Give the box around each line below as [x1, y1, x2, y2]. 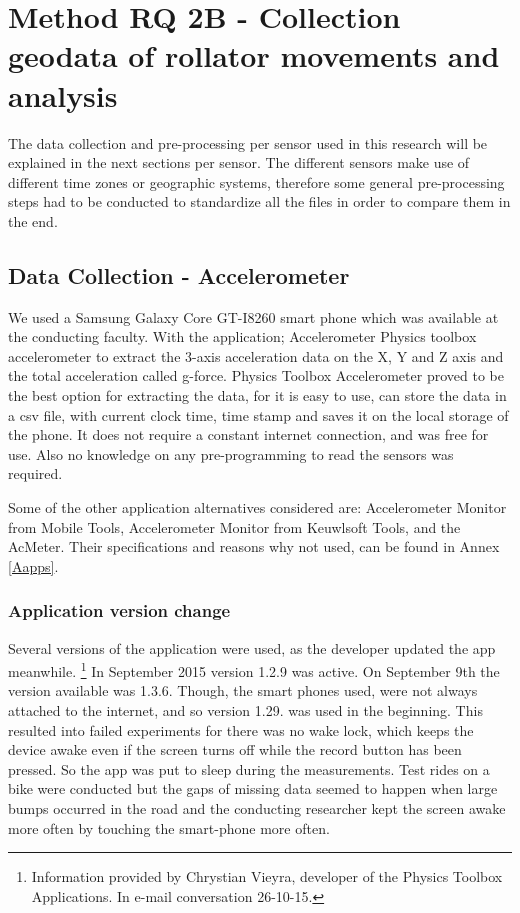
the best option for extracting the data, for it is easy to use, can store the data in [8, 385, 507, 406]
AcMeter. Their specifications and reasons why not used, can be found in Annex [8, 536, 500, 557]
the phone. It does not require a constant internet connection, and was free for [8, 424, 489, 445]
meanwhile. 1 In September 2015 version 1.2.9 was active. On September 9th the [8, 658, 500, 681]
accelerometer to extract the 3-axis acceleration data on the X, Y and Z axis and [8, 345, 504, 366]
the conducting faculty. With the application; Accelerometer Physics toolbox [8, 326, 477, 347]
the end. [8, 210, 58, 231]
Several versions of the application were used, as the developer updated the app [8, 637, 496, 658]
